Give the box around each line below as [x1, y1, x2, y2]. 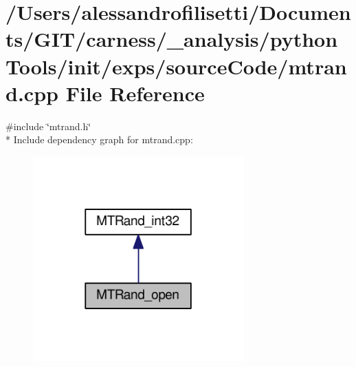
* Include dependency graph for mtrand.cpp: [5, 132, 193, 147]
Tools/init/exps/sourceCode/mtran [5, 52, 347, 80]
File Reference [65, 78, 205, 107]
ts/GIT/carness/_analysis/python [5, 25, 338, 53]
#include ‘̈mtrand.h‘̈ [5, 118, 91, 133]
